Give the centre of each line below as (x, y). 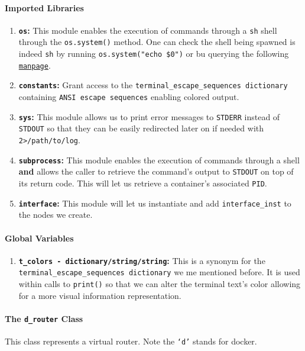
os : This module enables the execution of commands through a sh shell (148, 30)
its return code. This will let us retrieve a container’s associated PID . (143, 183)
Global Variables (39, 238)
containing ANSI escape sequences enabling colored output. (129, 97)
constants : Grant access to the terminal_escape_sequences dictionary (153, 85)
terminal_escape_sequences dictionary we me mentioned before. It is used (159, 272)
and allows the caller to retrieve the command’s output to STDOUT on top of (156, 171)
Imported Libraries (44, 7)
